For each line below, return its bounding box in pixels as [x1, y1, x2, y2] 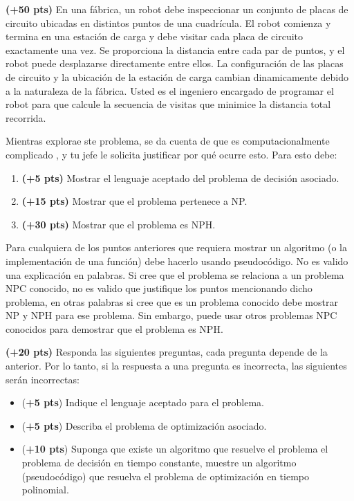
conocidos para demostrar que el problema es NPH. [6, 321, 223, 336]
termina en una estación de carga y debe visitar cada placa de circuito [6, 29, 304, 44]
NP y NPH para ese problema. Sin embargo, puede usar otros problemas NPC [6, 308, 337, 322]
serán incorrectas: [6, 372, 80, 386]
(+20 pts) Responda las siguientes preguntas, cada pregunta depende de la [6, 345, 328, 359]
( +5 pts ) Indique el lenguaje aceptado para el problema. [21, 395, 264, 410]
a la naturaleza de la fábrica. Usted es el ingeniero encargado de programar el [6, 83, 334, 98]
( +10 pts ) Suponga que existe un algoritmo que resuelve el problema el [21, 441, 328, 456]
